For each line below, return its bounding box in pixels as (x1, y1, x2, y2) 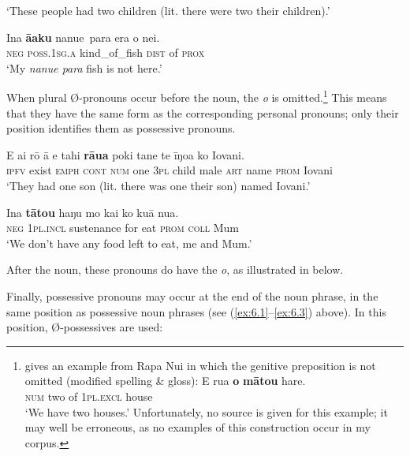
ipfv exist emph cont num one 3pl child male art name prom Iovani (6, 162, 333, 178)
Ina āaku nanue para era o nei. (6, 28, 160, 45)
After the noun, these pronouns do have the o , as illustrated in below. (6, 261, 344, 278)
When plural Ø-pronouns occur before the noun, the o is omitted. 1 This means (6, 87, 387, 106)
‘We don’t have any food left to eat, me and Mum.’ (6, 234, 252, 251)
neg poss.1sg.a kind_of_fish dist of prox (6, 44, 205, 61)
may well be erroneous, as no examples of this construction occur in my (24, 419, 371, 435)
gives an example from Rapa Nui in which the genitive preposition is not (24, 357, 376, 373)
